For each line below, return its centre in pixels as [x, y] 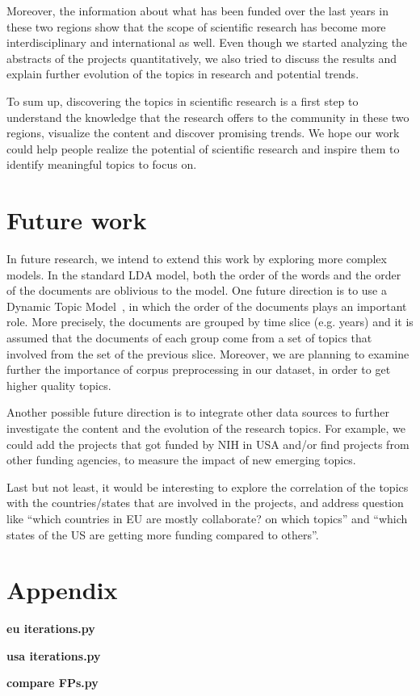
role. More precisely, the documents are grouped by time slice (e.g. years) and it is [210, 322]
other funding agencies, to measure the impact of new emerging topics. [181, 460]
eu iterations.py [51, 629]
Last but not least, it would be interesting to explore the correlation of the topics [208, 486]
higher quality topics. [59, 385]
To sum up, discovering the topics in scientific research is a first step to [183, 101]
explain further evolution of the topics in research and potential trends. [183, 74]
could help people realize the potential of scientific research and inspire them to [203, 148]
